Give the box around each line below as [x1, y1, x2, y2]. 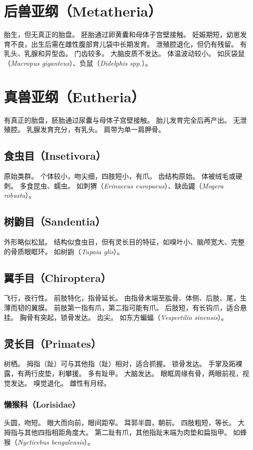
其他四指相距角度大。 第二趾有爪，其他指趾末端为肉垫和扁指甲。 [24, 427, 231, 437]
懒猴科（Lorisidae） [4, 398, 80, 411]
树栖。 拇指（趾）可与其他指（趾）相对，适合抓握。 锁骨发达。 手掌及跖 [4, 358, 235, 369]
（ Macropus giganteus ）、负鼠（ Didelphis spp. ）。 [4, 57, 152, 68]
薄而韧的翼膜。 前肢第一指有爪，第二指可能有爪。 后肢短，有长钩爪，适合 [4, 302, 240, 312]
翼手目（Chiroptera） [4, 270, 111, 285]
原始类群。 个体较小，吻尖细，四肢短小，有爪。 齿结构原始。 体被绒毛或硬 [4, 171, 242, 181]
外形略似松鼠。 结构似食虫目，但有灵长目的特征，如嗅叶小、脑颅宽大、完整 [4, 237, 245, 246]
